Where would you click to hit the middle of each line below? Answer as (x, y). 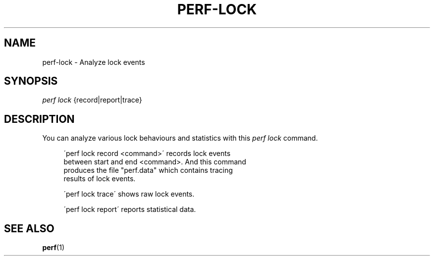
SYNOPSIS (31, 81)
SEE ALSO (29, 228)
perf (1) (54, 248)
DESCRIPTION (39, 119)
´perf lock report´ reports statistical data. (130, 209)
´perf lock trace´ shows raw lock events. (129, 194)
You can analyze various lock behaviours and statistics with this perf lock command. (180, 138)
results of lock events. (100, 179)
